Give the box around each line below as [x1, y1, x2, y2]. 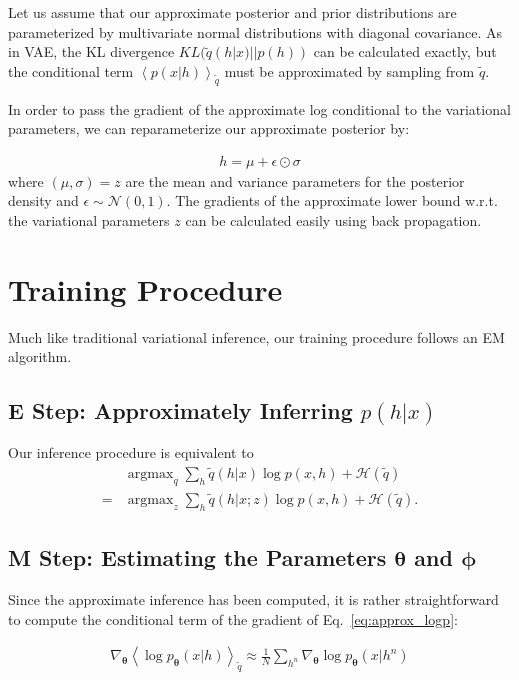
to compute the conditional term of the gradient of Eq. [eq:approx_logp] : [8, 608, 458, 629]
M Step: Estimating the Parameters [8, 542, 387, 573]
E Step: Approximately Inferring [8, 395, 353, 426]
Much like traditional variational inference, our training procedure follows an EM [8, 326, 505, 347]
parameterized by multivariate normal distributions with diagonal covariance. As [8, 21, 502, 42]
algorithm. [8, 346, 72, 367]
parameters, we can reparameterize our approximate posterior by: [8, 118, 410, 139]
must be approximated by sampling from [224, 60, 475, 81]
